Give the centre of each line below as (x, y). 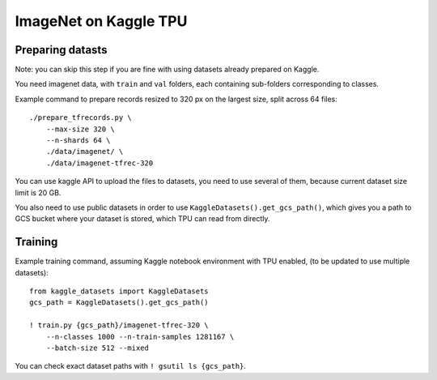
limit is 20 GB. (38, 192)
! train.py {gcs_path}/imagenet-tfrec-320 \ (119, 325)
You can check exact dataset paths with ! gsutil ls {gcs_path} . (131, 366)
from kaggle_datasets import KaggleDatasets (119, 291)
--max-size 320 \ (80, 129)
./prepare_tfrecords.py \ (81, 118)
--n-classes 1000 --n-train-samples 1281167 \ (140, 337)
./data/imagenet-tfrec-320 (100, 163)
